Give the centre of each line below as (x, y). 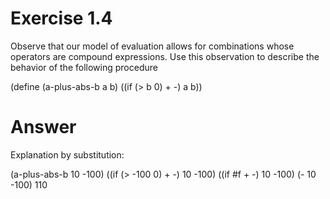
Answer (43, 127)
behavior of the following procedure (84, 67)
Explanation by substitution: (67, 154)
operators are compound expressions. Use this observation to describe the (165, 56)
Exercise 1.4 (61, 18)
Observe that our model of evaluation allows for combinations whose (152, 46)
